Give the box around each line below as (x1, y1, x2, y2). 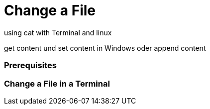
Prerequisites (4, 60, 57, 71)
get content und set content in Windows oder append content (4, 43, 206, 52)
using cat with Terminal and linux (4, 28, 112, 37)
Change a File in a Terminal (4, 78, 110, 89)
